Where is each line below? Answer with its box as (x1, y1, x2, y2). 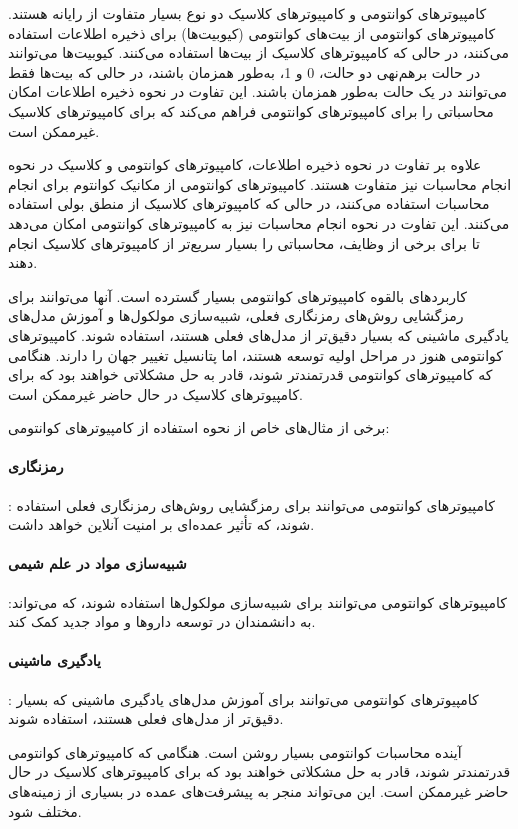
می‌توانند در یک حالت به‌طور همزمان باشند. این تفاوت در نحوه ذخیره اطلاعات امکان (8, 81, 507, 102)
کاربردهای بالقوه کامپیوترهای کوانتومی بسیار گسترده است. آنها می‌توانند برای (8, 285, 468, 306)
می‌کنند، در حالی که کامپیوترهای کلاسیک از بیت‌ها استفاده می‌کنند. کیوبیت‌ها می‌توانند (8, 42, 510, 63)
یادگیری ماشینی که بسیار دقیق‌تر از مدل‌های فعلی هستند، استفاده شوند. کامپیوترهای (8, 324, 509, 345)
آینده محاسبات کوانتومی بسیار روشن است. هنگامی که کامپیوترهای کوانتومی (8, 741, 462, 762)
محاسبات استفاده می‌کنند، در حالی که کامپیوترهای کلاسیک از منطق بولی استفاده (8, 193, 490, 214)
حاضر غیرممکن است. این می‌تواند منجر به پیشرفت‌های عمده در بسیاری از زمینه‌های (8, 781, 509, 802)
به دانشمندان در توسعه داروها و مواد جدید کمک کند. (8, 611, 316, 632)
